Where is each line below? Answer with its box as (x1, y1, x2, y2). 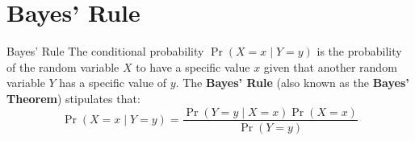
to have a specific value (136, 58, 250, 75)
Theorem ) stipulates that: (6, 89, 140, 106)
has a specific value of (59, 74, 167, 91)
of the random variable (6, 58, 119, 75)
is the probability (316, 43, 402, 60)
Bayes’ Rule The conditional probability (6, 43, 204, 60)
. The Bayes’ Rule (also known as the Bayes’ (175, 74, 409, 91)
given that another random (263, 58, 397, 75)
